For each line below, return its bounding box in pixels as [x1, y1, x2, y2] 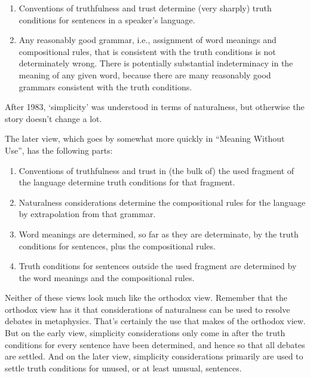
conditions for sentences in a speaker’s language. [19, 13, 195, 26]
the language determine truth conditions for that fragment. [19, 176, 235, 188]
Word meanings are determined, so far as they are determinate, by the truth [19, 227, 299, 240]
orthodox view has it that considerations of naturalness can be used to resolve [5, 303, 290, 315]
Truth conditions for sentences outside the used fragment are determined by [19, 260, 297, 272]
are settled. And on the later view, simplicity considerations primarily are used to [5, 350, 303, 362]
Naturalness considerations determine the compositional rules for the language [19, 196, 306, 208]
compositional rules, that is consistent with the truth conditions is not [19, 45, 276, 57]
